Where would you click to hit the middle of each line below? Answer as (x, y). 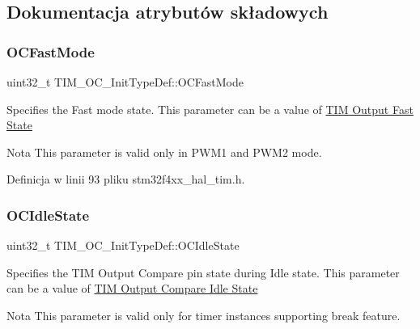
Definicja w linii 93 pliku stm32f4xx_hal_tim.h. (126, 179)
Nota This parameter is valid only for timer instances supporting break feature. (204, 315)
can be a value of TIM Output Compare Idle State (132, 288)
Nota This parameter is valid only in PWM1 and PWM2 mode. (164, 152)
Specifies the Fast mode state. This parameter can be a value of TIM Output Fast (210, 109)
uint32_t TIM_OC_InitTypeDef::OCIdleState (123, 245)
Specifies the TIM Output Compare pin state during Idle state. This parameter (203, 272)
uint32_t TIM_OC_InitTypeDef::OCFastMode (125, 82)
